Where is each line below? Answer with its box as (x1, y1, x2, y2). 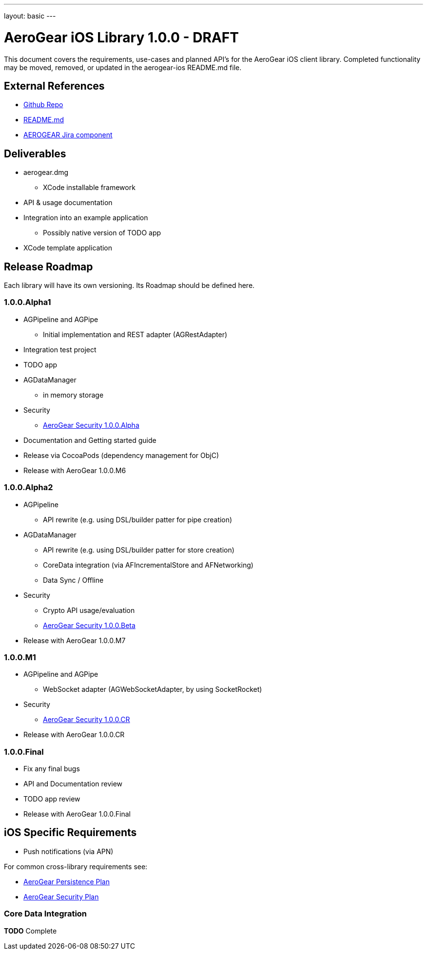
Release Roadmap (4, 260, 93, 273)
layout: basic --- (4, 12, 56, 20)
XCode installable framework (43, 183, 136, 192)
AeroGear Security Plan (23, 892, 99, 901)
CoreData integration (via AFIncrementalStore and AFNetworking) (43, 560, 253, 569)
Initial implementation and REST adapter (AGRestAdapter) (43, 330, 228, 339)
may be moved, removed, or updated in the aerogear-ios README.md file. (4, 63, 242, 72)
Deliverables (4, 147, 66, 160)
